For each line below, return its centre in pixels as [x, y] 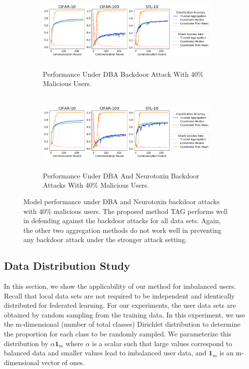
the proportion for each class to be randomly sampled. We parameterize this [118, 334]
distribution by [26, 343]
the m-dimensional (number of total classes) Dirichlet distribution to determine [122, 324]
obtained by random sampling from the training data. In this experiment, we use [125, 314]
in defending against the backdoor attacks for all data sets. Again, [122, 220]
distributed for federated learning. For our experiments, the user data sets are [120, 305]
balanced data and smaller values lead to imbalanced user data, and [105, 353]
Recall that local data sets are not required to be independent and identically [119, 295]
